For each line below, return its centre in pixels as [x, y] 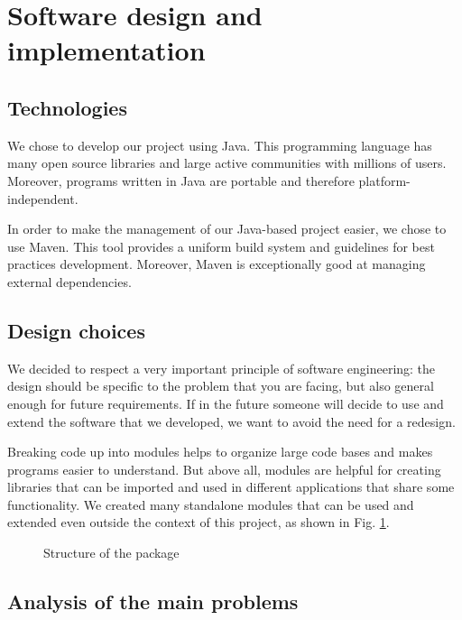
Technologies [67, 107]
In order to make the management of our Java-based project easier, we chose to [227, 229]
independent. [43, 198]
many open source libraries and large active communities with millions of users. [227, 163]
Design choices [76, 330]
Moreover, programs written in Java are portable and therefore [181, 180]
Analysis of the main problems [153, 601]
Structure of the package [111, 553]
